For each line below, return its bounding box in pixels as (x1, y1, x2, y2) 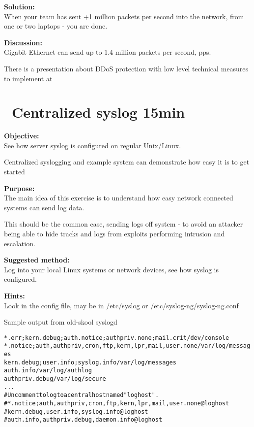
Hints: (4, 291, 25, 300)
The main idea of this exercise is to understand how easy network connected (4, 193, 233, 203)
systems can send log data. (4, 202, 85, 212)
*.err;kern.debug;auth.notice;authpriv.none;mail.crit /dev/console (4, 334, 229, 341)
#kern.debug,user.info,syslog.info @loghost (4, 408, 148, 415)
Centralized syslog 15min (12, 102, 185, 122)
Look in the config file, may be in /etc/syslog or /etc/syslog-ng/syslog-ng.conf (4, 300, 239, 310)
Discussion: (4, 37, 42, 47)
